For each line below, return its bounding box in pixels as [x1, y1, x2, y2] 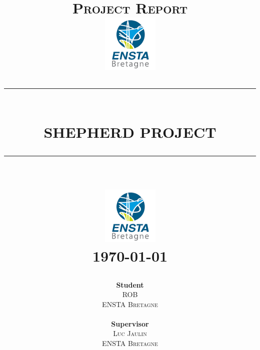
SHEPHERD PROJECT [43, 121, 216, 142]
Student [116, 279, 144, 290]
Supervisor [111, 318, 149, 329]
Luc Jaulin [113, 328, 147, 339]
